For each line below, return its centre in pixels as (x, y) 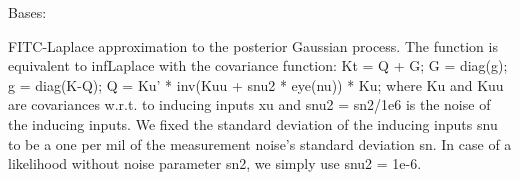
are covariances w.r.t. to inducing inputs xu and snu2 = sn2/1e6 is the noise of (249, 104)
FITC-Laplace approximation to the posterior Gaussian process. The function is (253, 45)
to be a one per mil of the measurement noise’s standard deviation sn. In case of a (260, 143)
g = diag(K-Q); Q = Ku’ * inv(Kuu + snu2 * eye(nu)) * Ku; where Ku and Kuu (256, 84)
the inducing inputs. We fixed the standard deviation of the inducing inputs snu (253, 123)
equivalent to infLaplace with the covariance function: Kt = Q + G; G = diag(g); (258, 65)
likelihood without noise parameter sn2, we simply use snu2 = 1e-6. (215, 163)
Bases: (27, 12)
